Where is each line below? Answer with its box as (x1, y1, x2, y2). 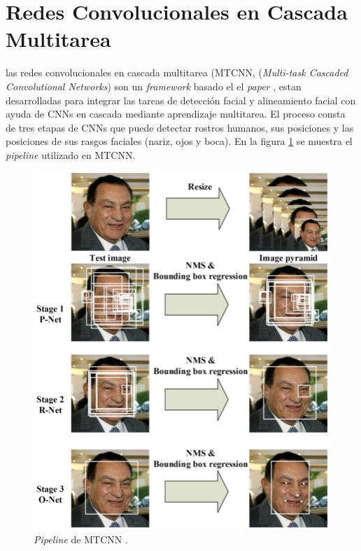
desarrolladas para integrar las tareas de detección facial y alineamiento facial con (6, 92, 356, 107)
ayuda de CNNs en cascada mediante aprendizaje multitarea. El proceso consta (6, 106, 346, 121)
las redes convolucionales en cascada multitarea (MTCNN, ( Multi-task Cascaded (6, 65, 348, 80)
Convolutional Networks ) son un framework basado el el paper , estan (6, 78, 302, 93)
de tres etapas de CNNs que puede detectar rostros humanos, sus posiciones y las (6, 120, 354, 134)
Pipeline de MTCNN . (34, 532, 128, 547)
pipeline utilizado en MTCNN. (6, 147, 136, 162)
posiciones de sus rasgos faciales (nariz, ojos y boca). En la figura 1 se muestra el (6, 134, 353, 148)
